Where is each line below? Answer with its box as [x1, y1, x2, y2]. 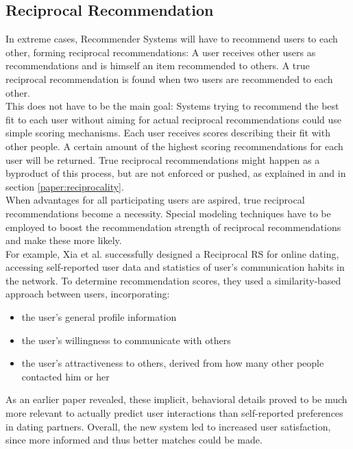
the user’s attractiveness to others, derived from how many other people [21, 356, 324, 370]
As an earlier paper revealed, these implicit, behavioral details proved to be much [5, 392, 348, 406]
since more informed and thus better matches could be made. [5, 433, 263, 447]
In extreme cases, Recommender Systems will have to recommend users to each [5, 32, 338, 46]
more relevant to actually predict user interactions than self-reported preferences [5, 406, 343, 420]
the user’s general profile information [21, 310, 177, 324]
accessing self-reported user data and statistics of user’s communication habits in [5, 260, 345, 274]
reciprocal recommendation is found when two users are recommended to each [5, 71, 333, 86]
